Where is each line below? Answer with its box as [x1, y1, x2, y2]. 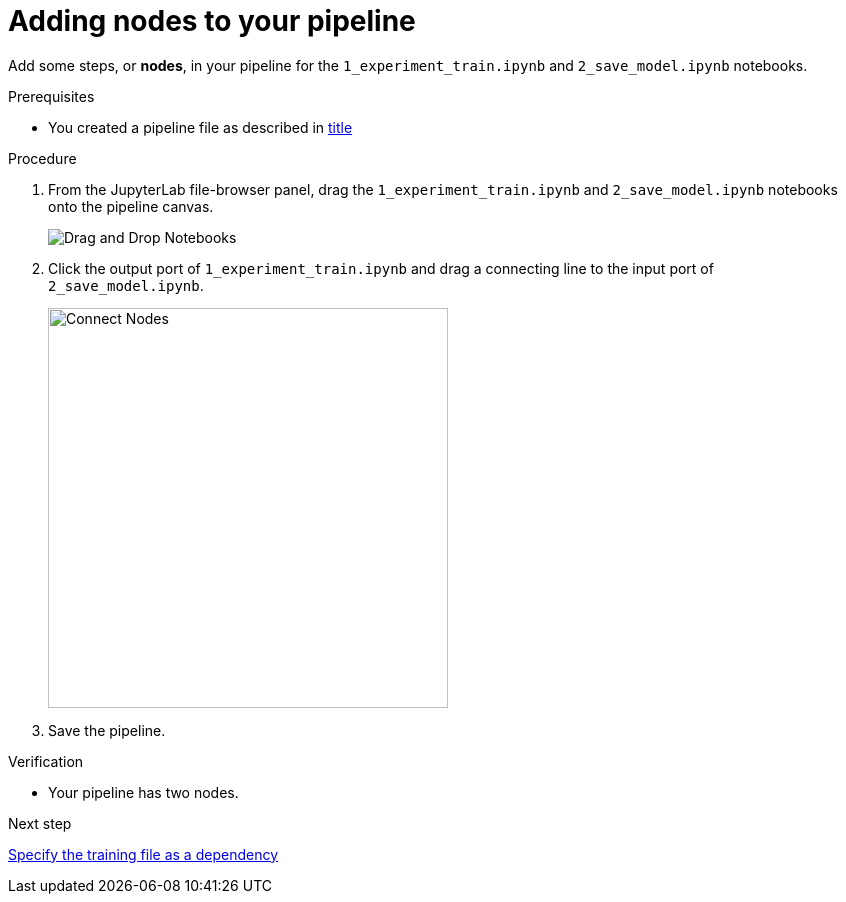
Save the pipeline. [48, 721, 166, 739]
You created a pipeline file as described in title [48, 118, 353, 136]
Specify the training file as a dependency [8, 845, 278, 863]
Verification [8, 752, 84, 770]
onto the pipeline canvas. [48, 197, 214, 215]
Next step [8, 814, 72, 832]
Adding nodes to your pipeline [8, 4, 416, 38]
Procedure [8, 149, 77, 167]
